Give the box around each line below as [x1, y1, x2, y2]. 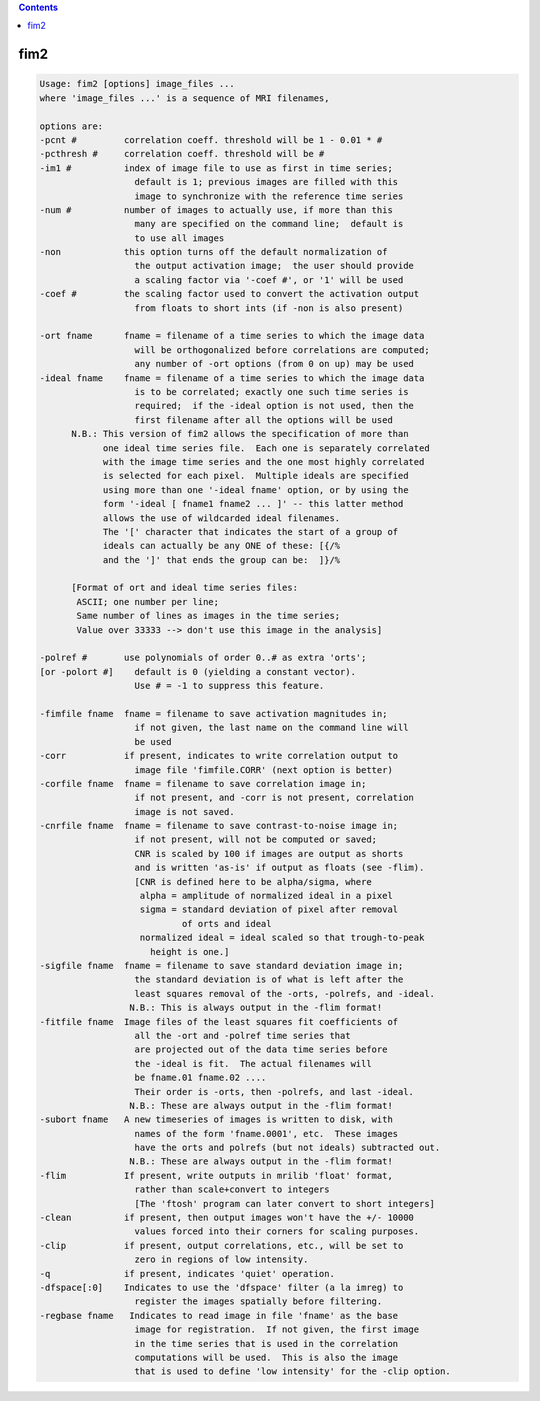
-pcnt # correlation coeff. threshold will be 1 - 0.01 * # [39, 134, 383, 145]
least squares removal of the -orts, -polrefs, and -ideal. [134, 988, 435, 999]
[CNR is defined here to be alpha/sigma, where [134, 876, 372, 887]
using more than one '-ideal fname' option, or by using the [102, 484, 409, 495]
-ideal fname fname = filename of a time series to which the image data [39, 372, 425, 384]
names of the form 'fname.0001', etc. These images [134, 1128, 399, 1139]
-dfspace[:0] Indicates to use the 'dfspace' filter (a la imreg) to [39, 1281, 404, 1293]
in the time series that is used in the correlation [134, 1338, 399, 1349]
